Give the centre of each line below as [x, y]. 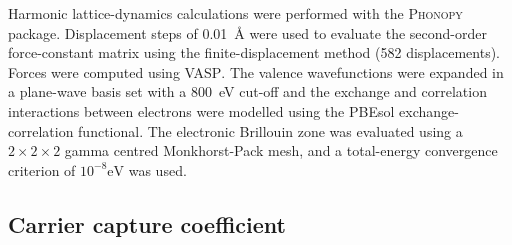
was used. [157, 169]
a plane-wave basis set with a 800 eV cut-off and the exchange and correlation [247, 91]
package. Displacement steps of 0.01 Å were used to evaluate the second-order [247, 32]
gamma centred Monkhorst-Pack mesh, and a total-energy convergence [281, 150]
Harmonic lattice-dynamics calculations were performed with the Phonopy [235, 13]
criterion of [42, 169]
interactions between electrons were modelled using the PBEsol [201, 110]
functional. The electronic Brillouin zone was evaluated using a [270, 130]
